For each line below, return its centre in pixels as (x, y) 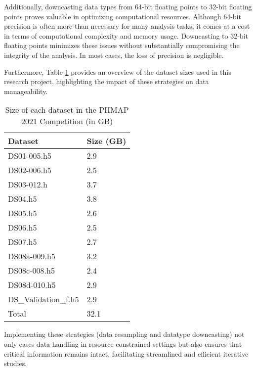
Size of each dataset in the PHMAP (67, 110)
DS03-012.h (28, 185)
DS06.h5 (22, 228)
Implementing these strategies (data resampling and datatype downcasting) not (124, 334)
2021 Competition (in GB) (67, 121)
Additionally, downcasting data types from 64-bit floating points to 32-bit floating (128, 6)
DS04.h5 (22, 199)
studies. (16, 363)
